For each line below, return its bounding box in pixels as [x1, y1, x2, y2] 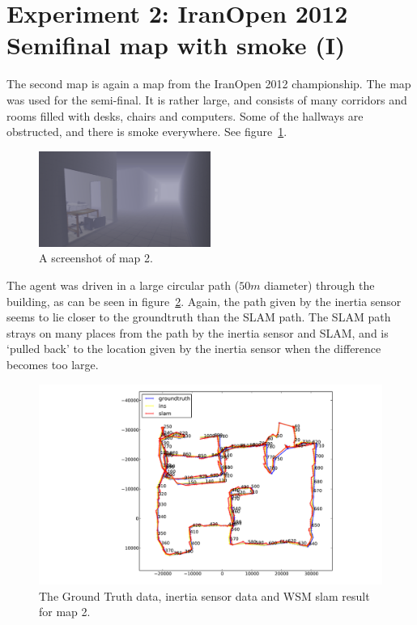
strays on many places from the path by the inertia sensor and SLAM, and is [6, 324, 389, 341]
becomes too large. [6, 356, 99, 373]
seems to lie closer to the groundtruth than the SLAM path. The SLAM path [6, 308, 391, 325]
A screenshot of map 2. [39, 249, 153, 266]
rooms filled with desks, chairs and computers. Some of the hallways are [6, 107, 364, 124]
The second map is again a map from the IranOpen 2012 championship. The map [6, 75, 411, 92]
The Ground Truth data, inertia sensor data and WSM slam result [39, 587, 370, 604]
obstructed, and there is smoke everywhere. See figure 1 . [6, 123, 287, 140]
